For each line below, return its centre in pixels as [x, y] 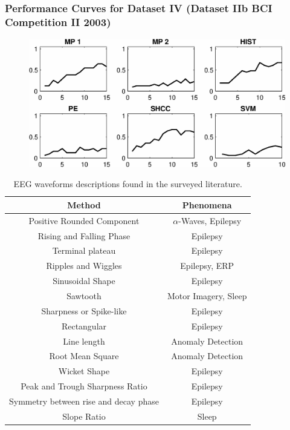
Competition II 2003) [58, 21]
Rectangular [84, 326]
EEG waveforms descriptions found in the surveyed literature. [128, 184]
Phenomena [207, 204]
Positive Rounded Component [84, 220]
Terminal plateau [84, 250]
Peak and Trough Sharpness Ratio [84, 386]
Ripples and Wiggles [84, 266]
